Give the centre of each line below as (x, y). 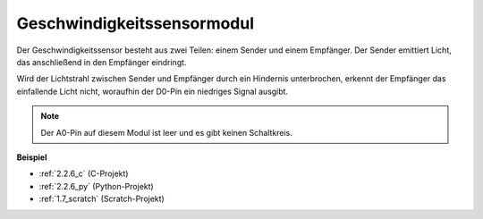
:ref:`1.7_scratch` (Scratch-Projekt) (102, 199)
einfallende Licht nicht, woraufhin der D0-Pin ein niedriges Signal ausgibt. (153, 91)
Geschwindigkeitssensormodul (136, 23)
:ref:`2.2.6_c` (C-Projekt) (84, 173)
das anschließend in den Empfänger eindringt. (102, 62)
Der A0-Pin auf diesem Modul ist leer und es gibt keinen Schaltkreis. (166, 132)
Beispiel (32, 157)
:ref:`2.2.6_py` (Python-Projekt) (96, 186)
